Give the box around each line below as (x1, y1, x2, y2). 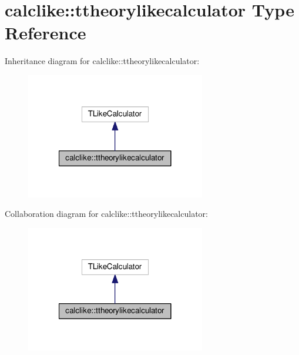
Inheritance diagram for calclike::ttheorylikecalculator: (5, 55, 200, 67)
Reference (5, 21, 86, 45)
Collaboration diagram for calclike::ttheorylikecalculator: (5, 207, 208, 220)
